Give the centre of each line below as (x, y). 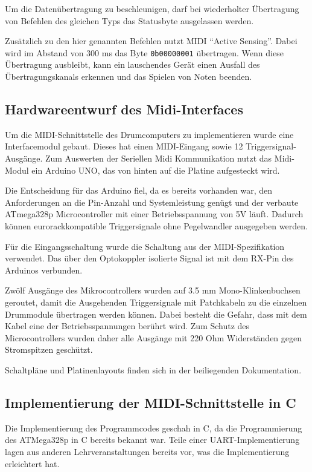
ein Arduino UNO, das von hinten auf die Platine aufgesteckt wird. (156, 170)
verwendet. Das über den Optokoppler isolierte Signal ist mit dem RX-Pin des (149, 258)
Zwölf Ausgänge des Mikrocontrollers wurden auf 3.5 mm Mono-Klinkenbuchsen (153, 290)
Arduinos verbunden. (44, 270)
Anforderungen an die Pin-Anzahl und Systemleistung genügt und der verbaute (152, 202)
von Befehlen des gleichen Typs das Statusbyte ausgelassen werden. (129, 20)
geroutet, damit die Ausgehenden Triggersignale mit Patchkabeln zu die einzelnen (156, 302)
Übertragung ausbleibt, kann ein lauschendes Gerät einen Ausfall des (132, 64)
